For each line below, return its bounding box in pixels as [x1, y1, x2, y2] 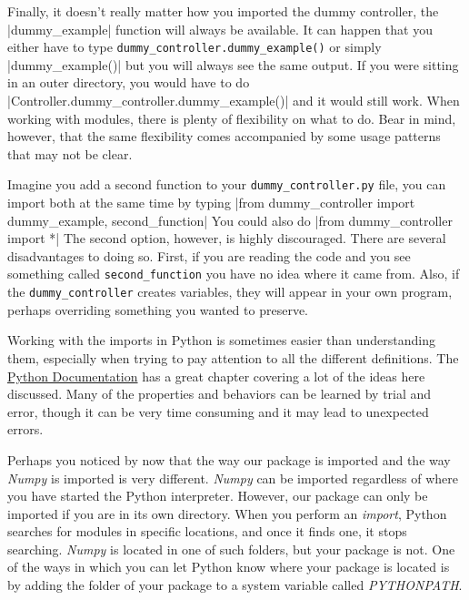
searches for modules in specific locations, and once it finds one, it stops [7, 522, 407, 541]
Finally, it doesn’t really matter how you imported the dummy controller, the [7, 2, 439, 20]
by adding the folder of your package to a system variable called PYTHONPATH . [7, 575, 463, 595]
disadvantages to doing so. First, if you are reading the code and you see [7, 246, 411, 265]
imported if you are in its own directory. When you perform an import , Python [7, 503, 447, 523]
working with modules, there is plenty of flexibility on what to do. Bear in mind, [7, 108, 456, 127]
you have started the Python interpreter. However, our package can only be [7, 486, 428, 505]
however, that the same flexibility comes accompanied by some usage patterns [7, 127, 441, 146]
